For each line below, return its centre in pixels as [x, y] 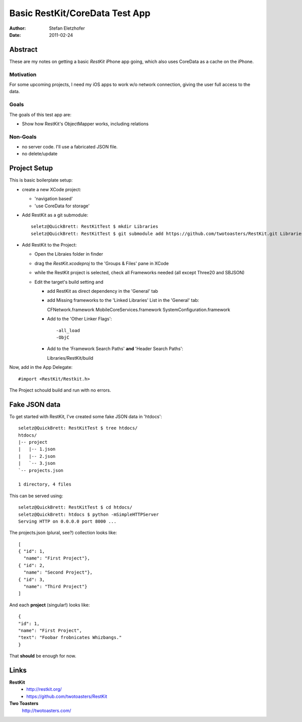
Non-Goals [23, 137]
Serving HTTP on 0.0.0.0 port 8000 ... [67, 521]
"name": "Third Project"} [55, 587]
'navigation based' [54, 199]
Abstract [23, 50]
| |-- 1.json [37, 449]
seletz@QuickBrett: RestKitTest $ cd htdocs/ [75, 507]
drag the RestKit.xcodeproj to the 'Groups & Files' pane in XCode [102, 263]
